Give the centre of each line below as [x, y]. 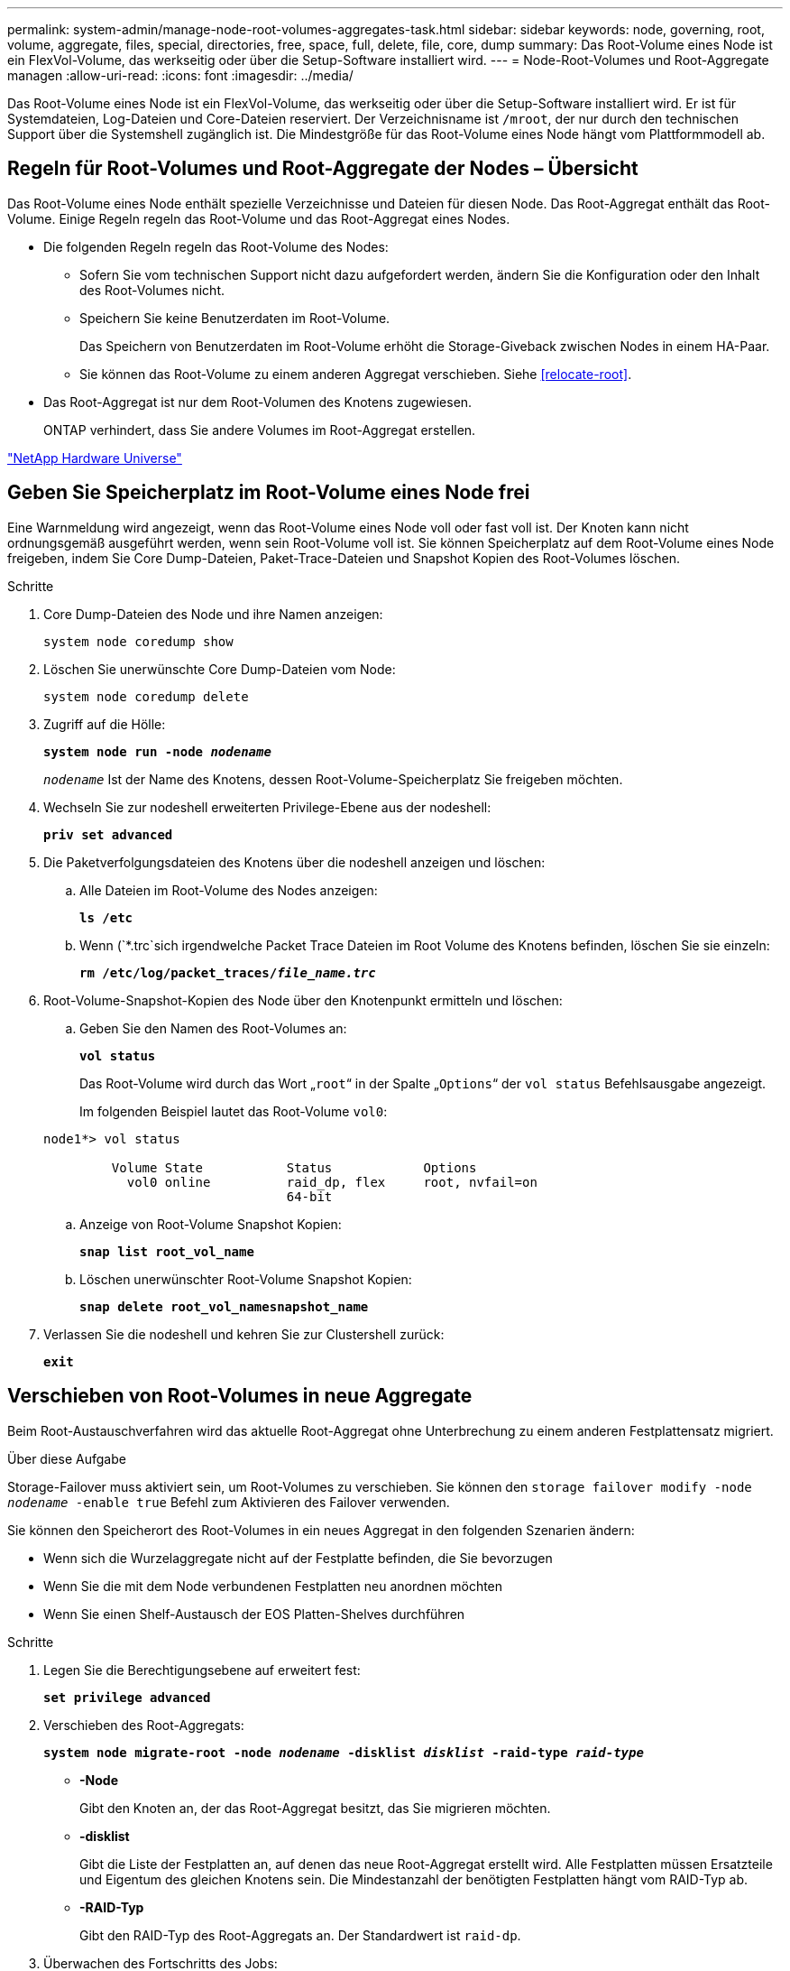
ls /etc [106, 917]
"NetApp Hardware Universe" [95, 458]
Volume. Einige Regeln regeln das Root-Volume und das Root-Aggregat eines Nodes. [259, 218]
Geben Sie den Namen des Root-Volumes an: [213, 1028]
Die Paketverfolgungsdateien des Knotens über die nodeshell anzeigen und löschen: [294, 862]
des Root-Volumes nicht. [152, 290]
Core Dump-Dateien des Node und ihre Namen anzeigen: [213, 614]
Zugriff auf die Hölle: [105, 724]
